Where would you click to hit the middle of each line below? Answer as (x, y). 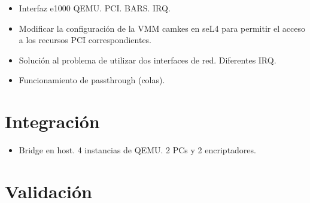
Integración (52, 121)
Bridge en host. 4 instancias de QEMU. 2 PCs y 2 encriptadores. (137, 150)
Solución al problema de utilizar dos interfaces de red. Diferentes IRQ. (148, 60)
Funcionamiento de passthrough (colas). (92, 80)
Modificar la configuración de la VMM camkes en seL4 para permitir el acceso (162, 28)
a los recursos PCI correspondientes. (85, 40)
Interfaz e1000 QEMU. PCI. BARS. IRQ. (95, 8)
